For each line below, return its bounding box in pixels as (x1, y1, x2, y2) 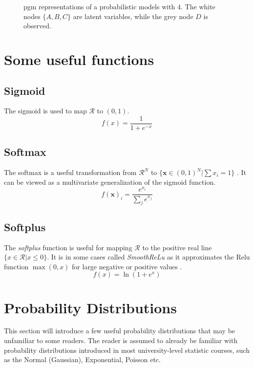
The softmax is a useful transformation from (4, 167, 137, 177)
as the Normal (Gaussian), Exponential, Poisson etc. (4, 354, 161, 365)
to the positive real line (142, 242, 212, 252)
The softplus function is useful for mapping (4, 242, 132, 252)
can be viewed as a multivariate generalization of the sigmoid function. (4, 176, 216, 187)
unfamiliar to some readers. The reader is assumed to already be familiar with (4, 335, 238, 346)
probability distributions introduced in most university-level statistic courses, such (4, 345, 250, 355)
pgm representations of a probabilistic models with (23, 1, 175, 11)
